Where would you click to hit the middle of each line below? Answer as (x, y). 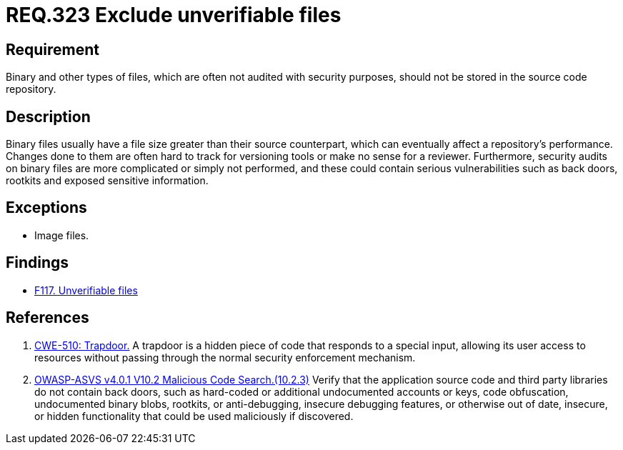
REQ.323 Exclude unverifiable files (174, 15)
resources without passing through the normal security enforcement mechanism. (225, 357)
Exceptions (46, 208)
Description (48, 116)
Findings (38, 263)
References (48, 318)
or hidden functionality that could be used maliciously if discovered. (194, 416)
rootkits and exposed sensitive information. (107, 181)
